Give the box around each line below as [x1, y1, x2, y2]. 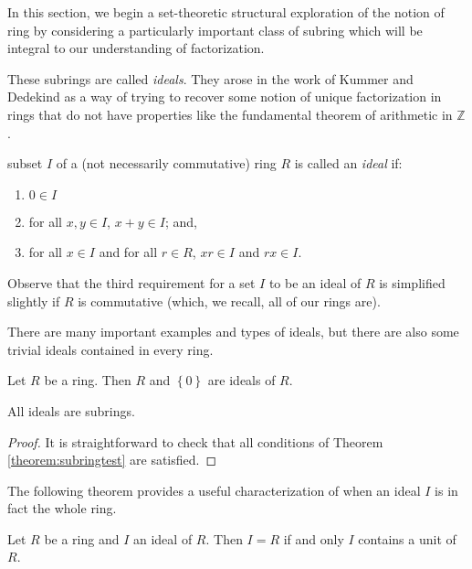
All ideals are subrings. [7, 401, 135, 420]
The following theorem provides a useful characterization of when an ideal [7, 480, 421, 499]
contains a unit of [358, 529, 456, 548]
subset [7, 154, 43, 173]
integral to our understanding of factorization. [7, 38, 265, 58]
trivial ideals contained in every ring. [7, 339, 214, 359]
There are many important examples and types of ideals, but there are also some [7, 322, 459, 341]
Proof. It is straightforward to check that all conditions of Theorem [7, 432, 383, 451]
